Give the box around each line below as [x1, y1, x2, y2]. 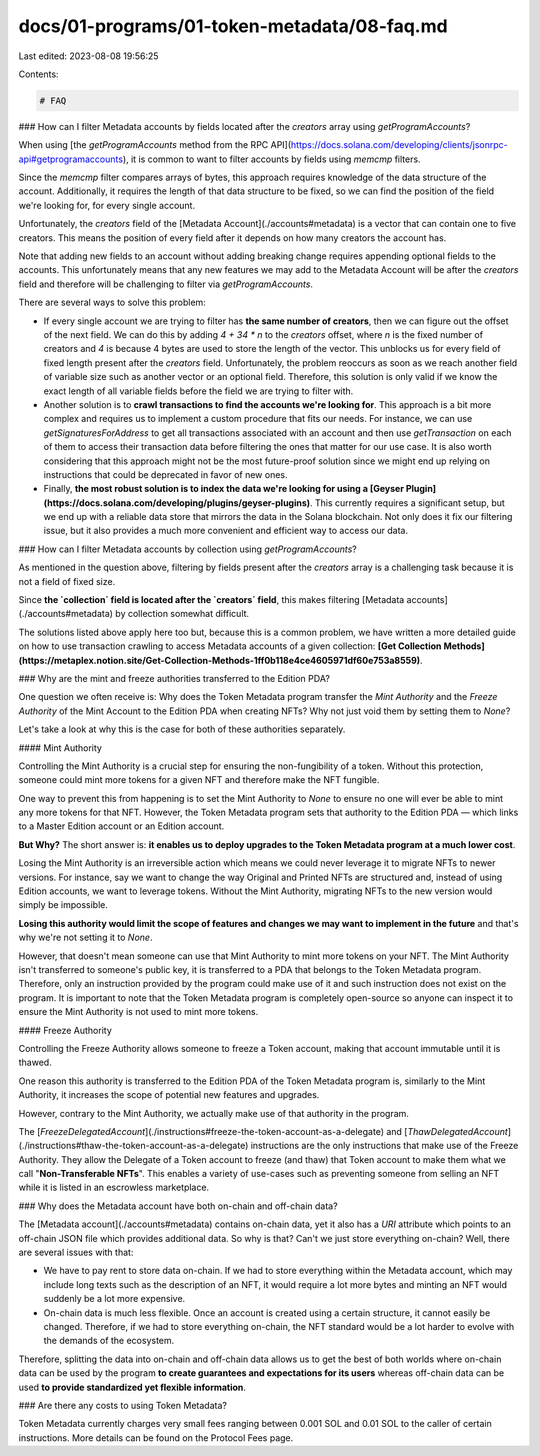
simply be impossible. [18, 899, 109, 911]
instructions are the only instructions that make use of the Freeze [250, 1140, 519, 1152]
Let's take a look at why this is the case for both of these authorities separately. [18, 723, 346, 735]
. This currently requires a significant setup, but [310, 496, 505, 509]
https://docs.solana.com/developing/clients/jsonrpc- [290, 139, 509, 151]
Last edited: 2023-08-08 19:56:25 [18, 50, 159, 62]
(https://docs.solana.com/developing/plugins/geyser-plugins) [43, 496, 311, 509]
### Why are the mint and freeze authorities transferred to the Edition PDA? [18, 672, 330, 684]
